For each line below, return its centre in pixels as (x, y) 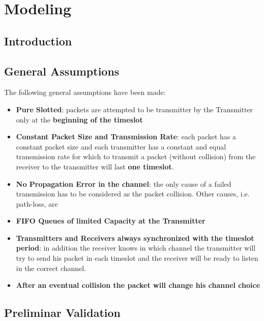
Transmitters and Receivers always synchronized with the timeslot (135, 238)
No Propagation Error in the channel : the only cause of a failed (124, 183)
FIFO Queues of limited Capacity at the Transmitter (111, 221)
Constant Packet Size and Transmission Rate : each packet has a (126, 137)
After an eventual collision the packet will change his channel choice (138, 285)
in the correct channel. (51, 268)
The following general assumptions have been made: (85, 92)
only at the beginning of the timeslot (79, 119)
